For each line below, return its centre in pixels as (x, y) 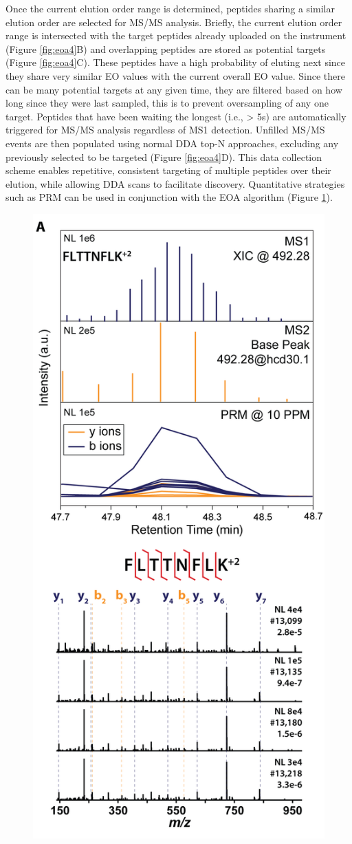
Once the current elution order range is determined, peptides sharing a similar (170, 8)
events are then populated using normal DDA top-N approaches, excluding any (172, 143)
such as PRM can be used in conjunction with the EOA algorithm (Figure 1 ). (169, 197)
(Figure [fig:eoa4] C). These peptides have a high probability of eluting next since (176, 62)
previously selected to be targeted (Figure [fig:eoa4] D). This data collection (164, 156)
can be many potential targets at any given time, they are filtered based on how (174, 89)
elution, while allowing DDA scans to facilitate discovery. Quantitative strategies (175, 183)
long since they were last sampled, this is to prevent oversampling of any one (167, 103)
